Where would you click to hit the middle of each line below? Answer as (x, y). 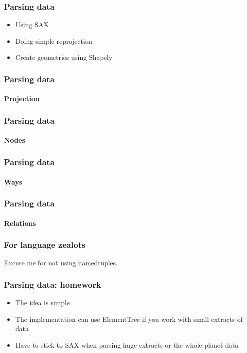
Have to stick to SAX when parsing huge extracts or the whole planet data (127, 344)
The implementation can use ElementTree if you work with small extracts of (129, 319)
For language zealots (45, 245)
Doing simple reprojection (54, 41)
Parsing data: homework (53, 284)
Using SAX (32, 25)
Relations (20, 223)
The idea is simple (43, 303)
